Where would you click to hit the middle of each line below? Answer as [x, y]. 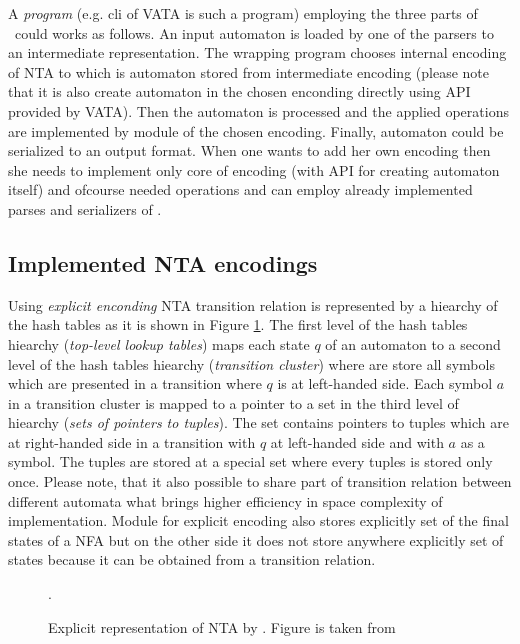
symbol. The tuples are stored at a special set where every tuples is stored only [250, 461]
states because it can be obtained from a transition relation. [192, 559]
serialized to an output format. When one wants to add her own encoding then [249, 150]
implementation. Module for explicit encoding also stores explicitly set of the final [258, 520]
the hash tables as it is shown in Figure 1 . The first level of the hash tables [238, 324]
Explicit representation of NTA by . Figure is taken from [222, 626]
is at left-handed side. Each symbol [385, 383]
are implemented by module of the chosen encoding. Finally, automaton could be [256, 130]
